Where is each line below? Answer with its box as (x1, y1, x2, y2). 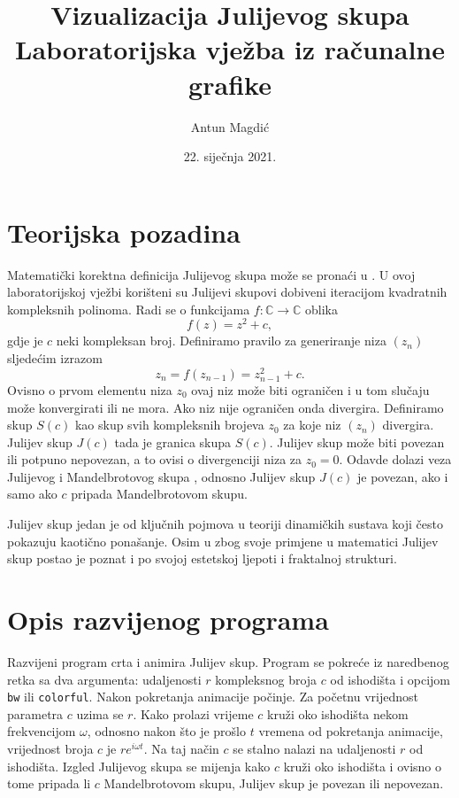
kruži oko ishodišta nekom (267, 704, 409, 723)
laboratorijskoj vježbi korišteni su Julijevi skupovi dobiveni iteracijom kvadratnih (7, 283, 448, 301)
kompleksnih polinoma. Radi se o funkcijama (7, 299, 250, 318)
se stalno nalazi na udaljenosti (233, 740, 396, 757)
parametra (7, 704, 64, 723)
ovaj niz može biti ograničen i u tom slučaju (191, 380, 430, 399)
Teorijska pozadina (7, 213, 241, 250)
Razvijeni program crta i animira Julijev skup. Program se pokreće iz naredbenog (7, 652, 449, 670)
